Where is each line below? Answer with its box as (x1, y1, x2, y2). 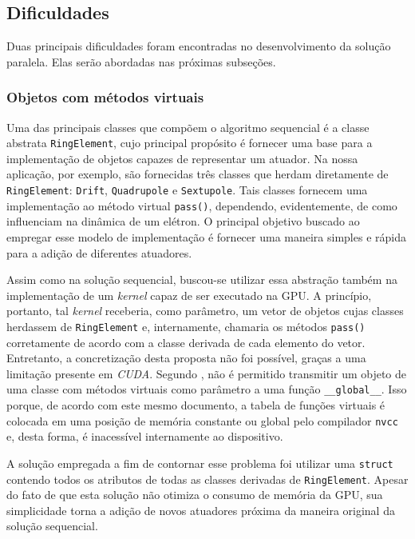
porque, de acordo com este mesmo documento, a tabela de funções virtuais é (6, 397, 385, 413)
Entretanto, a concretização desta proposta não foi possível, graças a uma (6, 349, 366, 366)
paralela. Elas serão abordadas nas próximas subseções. (6, 53, 276, 70)
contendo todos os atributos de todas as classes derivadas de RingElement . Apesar (6, 470, 409, 487)
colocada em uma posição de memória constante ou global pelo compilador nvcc (6, 412, 398, 429)
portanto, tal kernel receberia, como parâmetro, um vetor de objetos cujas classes (6, 302, 404, 319)
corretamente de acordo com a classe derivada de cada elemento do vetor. (6, 333, 366, 350)
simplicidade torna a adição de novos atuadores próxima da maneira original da (6, 501, 395, 518)
